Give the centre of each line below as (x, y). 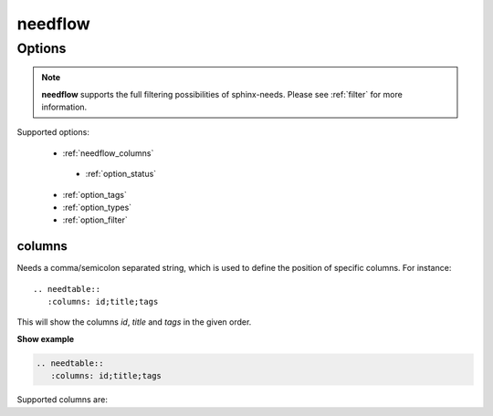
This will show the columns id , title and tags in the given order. (134, 322)
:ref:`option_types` (97, 207)
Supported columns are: (63, 400)
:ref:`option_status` (121, 174)
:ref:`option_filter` (95, 220)
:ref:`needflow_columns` (108, 153)
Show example (46, 338)
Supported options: (53, 132)
